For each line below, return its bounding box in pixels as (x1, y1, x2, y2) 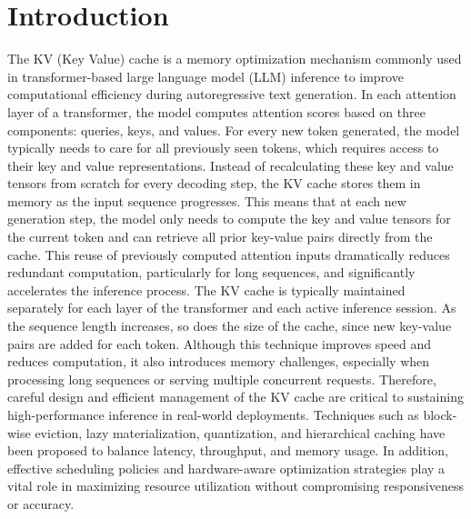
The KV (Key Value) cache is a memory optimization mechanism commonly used (7, 49, 462, 68)
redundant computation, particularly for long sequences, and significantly (7, 263, 416, 282)
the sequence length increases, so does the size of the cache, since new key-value (7, 316, 452, 335)
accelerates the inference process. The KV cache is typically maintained (7, 280, 406, 299)
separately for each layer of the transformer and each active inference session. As (7, 298, 456, 317)
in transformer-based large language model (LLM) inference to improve (7, 66, 404, 85)
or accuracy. (7, 494, 75, 513)
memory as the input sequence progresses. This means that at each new (7, 191, 406, 210)
